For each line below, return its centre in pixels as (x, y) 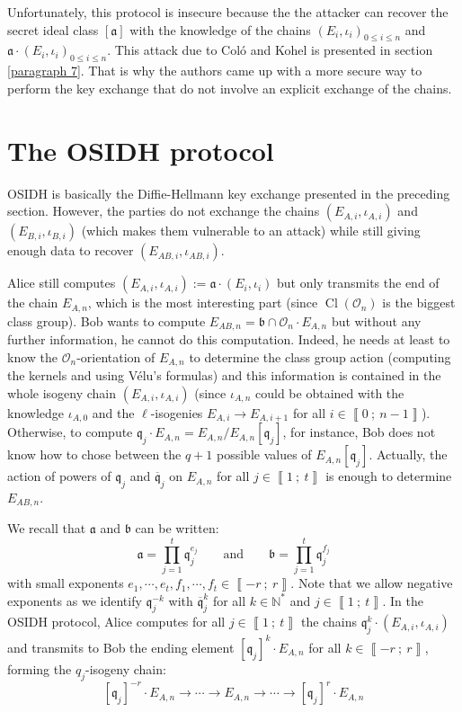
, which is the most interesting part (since (203, 303)
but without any (376, 320)
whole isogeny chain (62, 392)
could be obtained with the (330, 392)
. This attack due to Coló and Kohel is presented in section (270, 50)
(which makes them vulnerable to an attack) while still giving (251, 231)
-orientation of (116, 356)
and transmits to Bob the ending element (121, 647)
